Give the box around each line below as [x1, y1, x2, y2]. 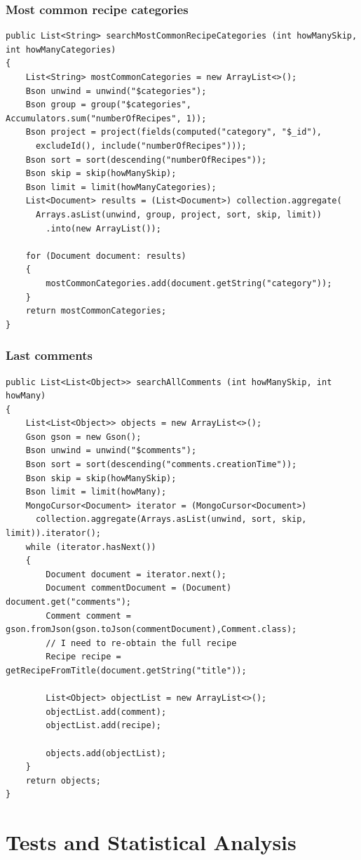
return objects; [25, 775, 102, 786]
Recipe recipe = [46, 652, 121, 662]
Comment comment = [46, 610, 131, 621]
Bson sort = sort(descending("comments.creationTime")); [25, 459, 297, 470]
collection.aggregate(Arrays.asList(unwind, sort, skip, [35, 514, 307, 525]
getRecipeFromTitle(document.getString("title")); [6, 665, 247, 676]
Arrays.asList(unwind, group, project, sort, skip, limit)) [35, 209, 322, 220]
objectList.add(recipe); [46, 720, 161, 731]
